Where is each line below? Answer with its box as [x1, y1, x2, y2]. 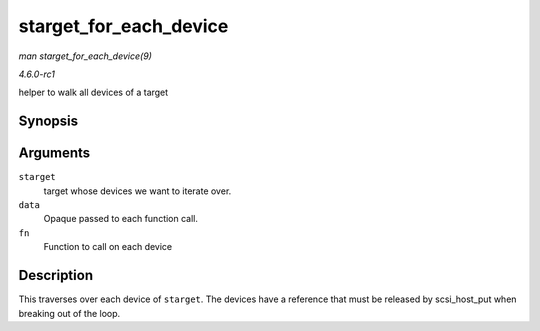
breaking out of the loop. [18, 307, 121, 319]
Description [18, 267, 94, 284]
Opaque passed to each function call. [43, 213, 199, 225]
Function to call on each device [43, 241, 173, 253]
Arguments [18, 145, 91, 162]
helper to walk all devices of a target [18, 86, 169, 99]
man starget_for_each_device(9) [18, 50, 152, 62]
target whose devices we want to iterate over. [43, 185, 232, 197]
